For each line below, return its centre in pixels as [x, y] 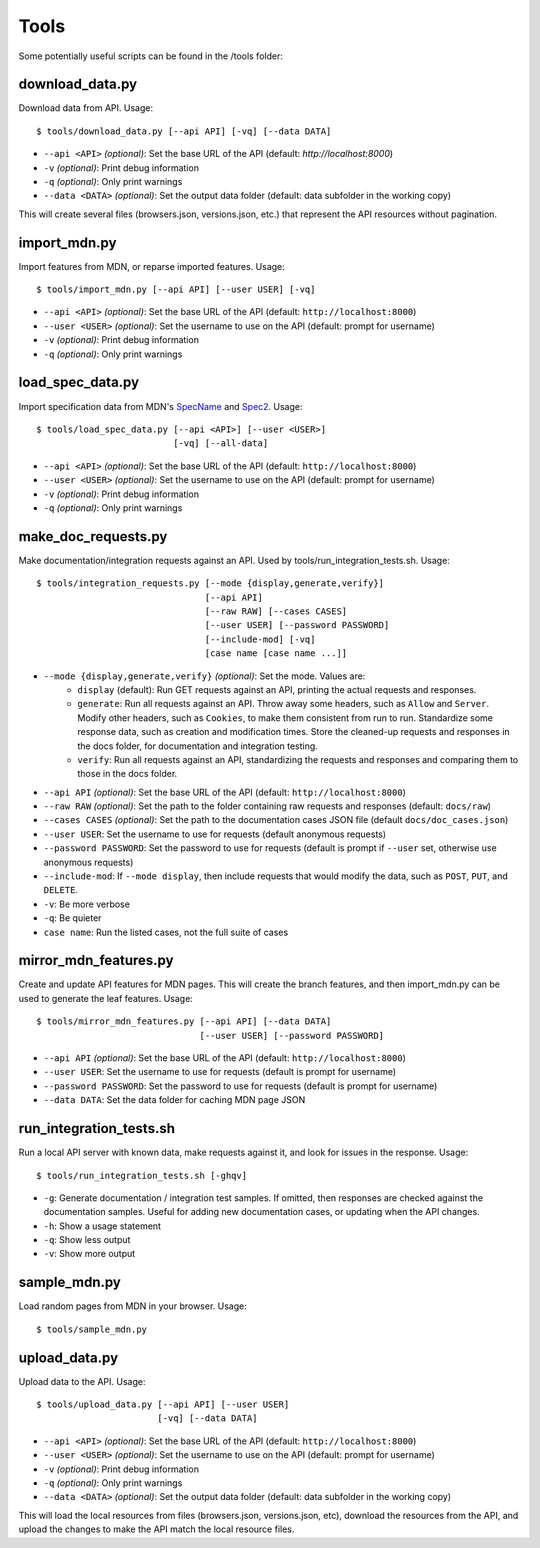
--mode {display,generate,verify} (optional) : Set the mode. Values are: [204, 676]
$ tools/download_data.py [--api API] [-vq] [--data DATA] [184, 131]
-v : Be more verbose [86, 904]
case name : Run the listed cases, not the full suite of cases [166, 932]
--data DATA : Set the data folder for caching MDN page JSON [174, 1100]
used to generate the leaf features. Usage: [106, 998]
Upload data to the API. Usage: [82, 1381]
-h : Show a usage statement [102, 1226]
